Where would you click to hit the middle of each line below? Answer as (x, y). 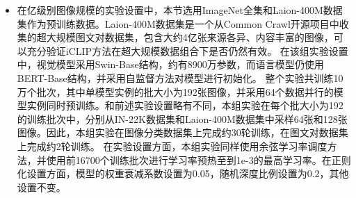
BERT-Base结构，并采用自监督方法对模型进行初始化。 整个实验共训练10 (180, 77)
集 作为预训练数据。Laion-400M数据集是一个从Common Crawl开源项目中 (178, 23)
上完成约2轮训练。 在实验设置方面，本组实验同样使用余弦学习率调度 (172, 146)
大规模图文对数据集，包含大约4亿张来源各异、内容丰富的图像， (190, 37)
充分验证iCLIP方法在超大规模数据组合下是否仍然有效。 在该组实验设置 (187, 50)
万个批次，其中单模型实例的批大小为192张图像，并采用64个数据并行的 (175, 91)
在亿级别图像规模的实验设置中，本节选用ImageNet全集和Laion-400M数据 (180, 10)
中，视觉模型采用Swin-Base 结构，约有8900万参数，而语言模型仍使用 (170, 64)
